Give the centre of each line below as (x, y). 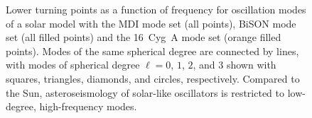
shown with (251, 65)
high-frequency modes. (88, 106)
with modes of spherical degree (73, 65)
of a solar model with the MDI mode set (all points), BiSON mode (151, 23)
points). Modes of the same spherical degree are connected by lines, (152, 51)
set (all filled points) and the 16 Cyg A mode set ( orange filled (144, 37)
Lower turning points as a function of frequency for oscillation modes (156, 9)
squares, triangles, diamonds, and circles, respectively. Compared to (153, 78)
